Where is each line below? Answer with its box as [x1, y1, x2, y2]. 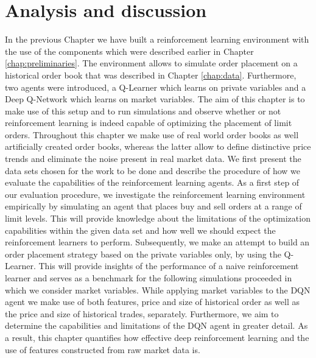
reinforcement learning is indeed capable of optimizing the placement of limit [5, 116, 292, 129]
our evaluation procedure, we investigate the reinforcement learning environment [5, 188, 306, 200]
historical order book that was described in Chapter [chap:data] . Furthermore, [5, 68, 297, 81]
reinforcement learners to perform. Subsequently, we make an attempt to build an [5, 236, 310, 248]
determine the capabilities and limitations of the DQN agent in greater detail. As [5, 319, 308, 332]
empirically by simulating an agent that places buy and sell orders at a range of [5, 200, 302, 212]
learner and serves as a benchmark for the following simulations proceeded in [5, 272, 292, 284]
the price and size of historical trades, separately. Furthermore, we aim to [5, 307, 279, 320]
